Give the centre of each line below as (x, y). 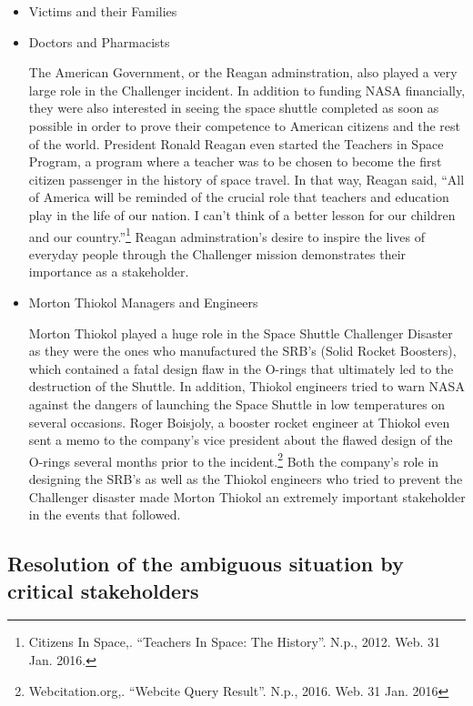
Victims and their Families (103, 11)
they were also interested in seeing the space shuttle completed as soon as (234, 108)
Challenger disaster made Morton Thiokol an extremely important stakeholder (247, 496)
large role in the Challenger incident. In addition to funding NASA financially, (247, 90)
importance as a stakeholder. (109, 272)
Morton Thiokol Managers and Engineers (143, 302)
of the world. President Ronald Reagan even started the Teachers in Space (236, 143)
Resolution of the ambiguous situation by (206, 564)
